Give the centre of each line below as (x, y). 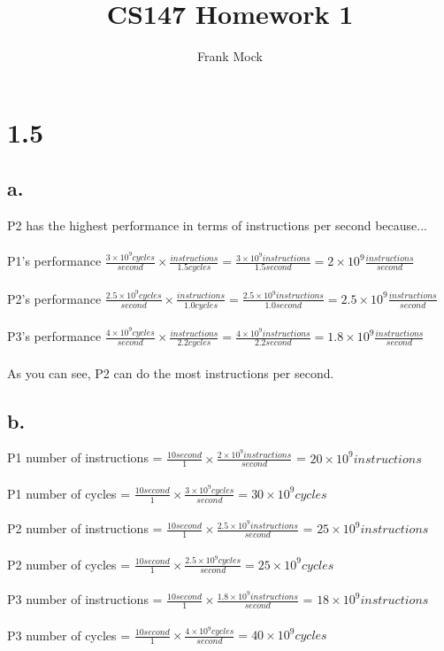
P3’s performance (54, 336)
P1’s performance (54, 261)
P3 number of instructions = (85, 599)
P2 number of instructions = (85, 528)
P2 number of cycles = (69, 564)
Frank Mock (230, 56)
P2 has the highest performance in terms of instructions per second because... (217, 225)
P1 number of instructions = (85, 457)
